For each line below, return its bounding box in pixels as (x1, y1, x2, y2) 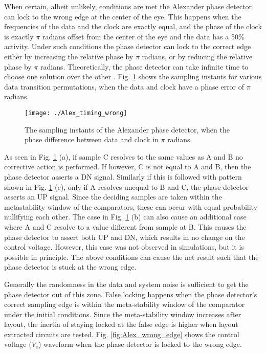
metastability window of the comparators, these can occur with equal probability (4, 201, 258, 212)
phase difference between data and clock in (25, 134, 159, 145)
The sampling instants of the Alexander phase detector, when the (25, 124, 230, 135)
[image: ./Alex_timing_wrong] (25, 109, 127, 117)
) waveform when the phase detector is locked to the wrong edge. (38, 339, 242, 349)
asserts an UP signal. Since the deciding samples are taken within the (4, 191, 222, 202)
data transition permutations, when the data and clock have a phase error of (4, 81, 245, 92)
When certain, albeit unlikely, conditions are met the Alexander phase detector (4, 1, 252, 11)
